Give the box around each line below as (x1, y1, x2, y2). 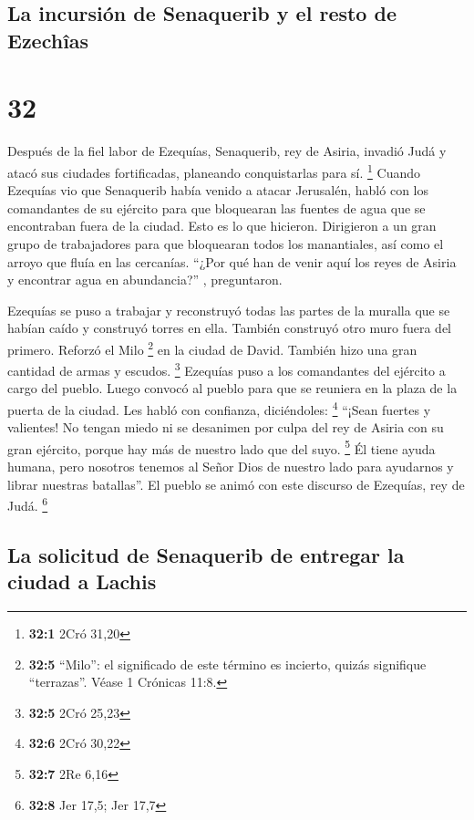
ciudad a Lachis (7, 567, 157, 596)
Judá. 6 (7, 493, 48, 514)
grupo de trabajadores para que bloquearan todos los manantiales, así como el (7, 234, 444, 253)
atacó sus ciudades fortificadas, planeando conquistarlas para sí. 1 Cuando (7, 160, 420, 182)
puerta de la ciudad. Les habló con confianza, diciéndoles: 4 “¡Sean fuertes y (7, 397, 431, 419)
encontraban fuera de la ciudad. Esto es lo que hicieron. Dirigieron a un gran (7, 216, 437, 235)
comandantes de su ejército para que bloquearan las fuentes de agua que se (7, 198, 426, 217)
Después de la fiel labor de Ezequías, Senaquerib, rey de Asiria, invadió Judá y (7, 141, 447, 161)
